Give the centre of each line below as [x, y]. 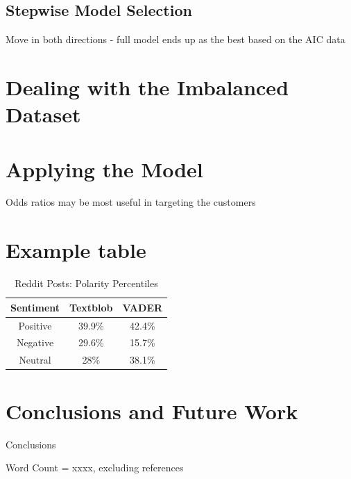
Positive [35, 325]
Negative [35, 342]
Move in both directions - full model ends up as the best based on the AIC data [175, 39]
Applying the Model [104, 169]
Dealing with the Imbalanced [147, 87]
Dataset [43, 114]
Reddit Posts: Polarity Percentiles [86, 283]
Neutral [35, 360]
